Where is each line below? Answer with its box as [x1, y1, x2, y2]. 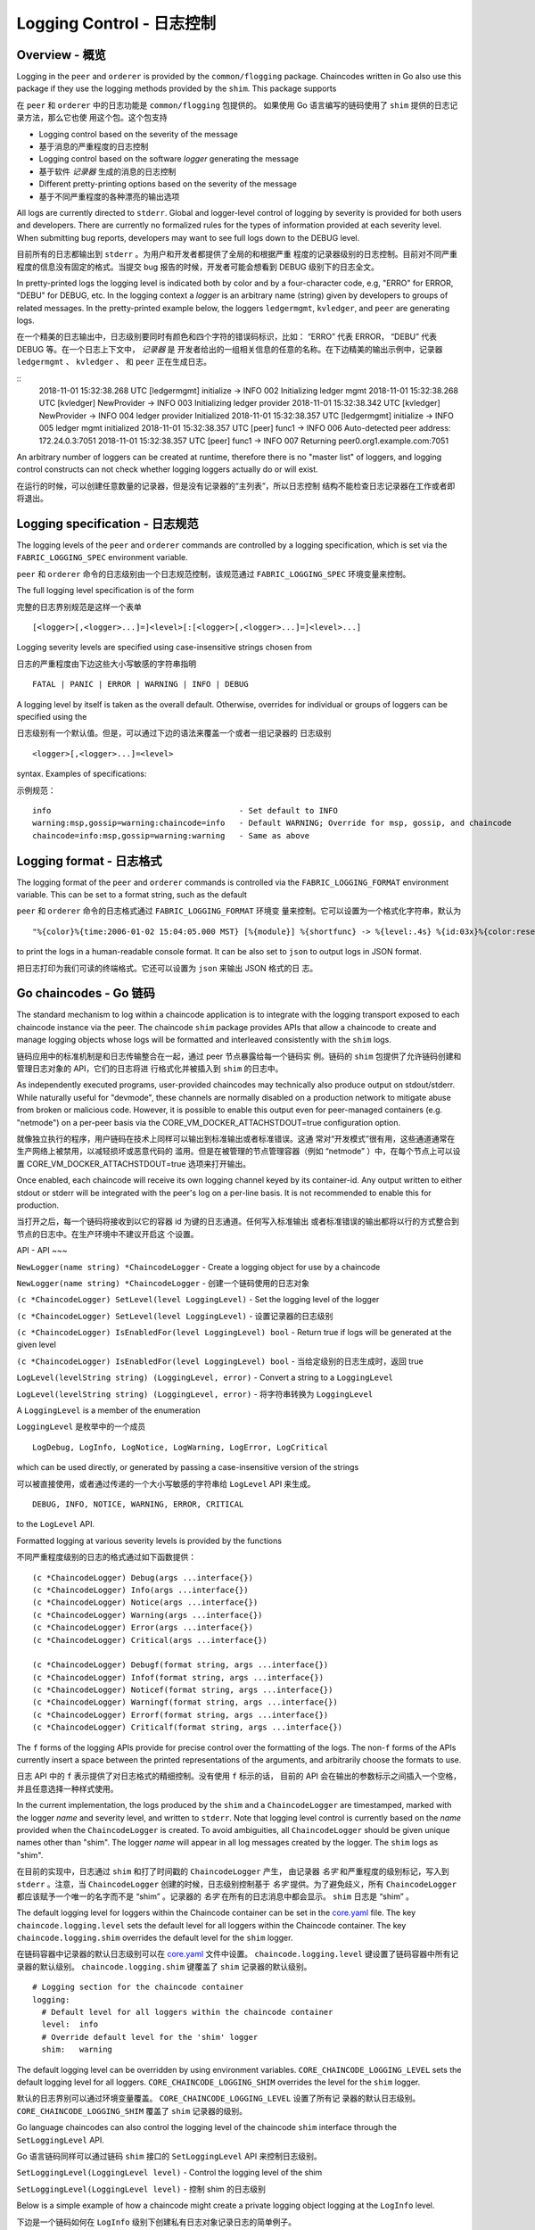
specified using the [16, 711, 87, 722]
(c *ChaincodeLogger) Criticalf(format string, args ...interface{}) [32, 1722, 343, 1732]
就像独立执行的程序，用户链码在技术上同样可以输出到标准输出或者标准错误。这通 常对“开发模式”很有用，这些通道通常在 [16, 1134, 456, 1144]
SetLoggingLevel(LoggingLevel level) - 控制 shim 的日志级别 [16, 2184, 267, 2194]
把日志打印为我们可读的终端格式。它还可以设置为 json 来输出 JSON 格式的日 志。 [16, 962, 318, 973]
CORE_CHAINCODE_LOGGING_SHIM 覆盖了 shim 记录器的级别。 [16, 2105, 248, 2116]
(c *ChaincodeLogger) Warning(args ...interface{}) [32, 1610, 263, 1620]
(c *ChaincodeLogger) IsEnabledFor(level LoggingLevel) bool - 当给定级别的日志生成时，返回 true [16, 1356, 424, 1367]
